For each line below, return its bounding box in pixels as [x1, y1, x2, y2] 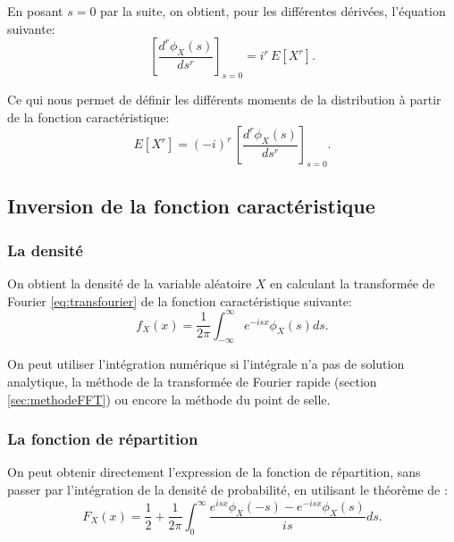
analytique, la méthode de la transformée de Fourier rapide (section [7, 372, 377, 391]
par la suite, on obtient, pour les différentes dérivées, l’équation [100, 2, 446, 20]
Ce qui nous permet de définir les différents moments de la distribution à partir [7, 89, 441, 108]
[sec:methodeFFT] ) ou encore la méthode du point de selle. [7, 389, 331, 408]
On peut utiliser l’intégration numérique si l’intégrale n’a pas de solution [7, 354, 405, 373]
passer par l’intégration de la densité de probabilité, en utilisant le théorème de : [7, 480, 448, 499]
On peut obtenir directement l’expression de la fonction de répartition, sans [7, 463, 421, 481]
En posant [7, 2, 63, 20]
